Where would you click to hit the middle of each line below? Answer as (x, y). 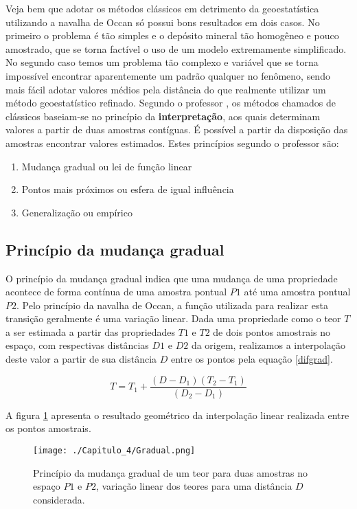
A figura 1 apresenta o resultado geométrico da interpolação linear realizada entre (177, 415)
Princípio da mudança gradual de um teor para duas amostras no (171, 472)
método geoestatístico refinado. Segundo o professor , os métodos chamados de (171, 103)
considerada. (59, 499)
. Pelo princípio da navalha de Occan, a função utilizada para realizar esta (172, 305)
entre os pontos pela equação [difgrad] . (252, 359)
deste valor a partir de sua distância (81, 359)
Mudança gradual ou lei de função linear (107, 166)
